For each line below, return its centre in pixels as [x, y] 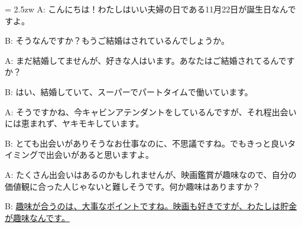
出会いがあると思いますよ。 [100, 155]
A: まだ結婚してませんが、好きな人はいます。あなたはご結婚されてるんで [146, 60]
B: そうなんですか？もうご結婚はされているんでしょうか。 [117, 40]
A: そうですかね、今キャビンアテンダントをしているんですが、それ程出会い [151, 111]
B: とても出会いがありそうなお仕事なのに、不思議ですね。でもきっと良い [146, 143]
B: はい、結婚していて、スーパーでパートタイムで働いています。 [129, 91]
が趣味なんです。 [37, 217]
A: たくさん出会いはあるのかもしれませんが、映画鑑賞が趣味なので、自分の [151, 174]
